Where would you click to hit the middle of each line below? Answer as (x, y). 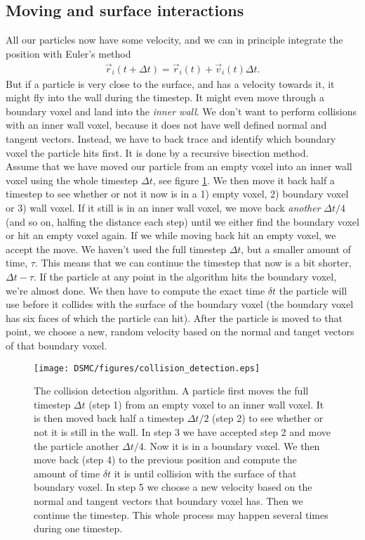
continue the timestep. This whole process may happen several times (181, 514)
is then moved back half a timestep (109, 418)
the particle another (77, 445)
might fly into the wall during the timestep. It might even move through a (165, 97)
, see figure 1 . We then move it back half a (244, 180)
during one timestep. (78, 528)
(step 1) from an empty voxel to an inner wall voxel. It (206, 404)
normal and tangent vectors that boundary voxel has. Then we (168, 500)
